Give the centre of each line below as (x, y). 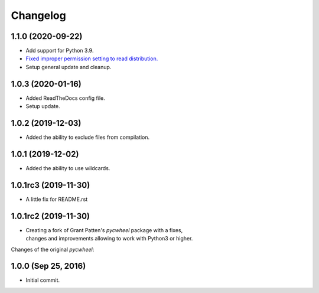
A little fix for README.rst (57, 199)
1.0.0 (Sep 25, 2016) (48, 266)
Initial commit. (43, 280)
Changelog (38, 15)
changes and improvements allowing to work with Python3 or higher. (109, 239)
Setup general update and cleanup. (69, 67)
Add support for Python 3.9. (60, 51)
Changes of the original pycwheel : (53, 249)
